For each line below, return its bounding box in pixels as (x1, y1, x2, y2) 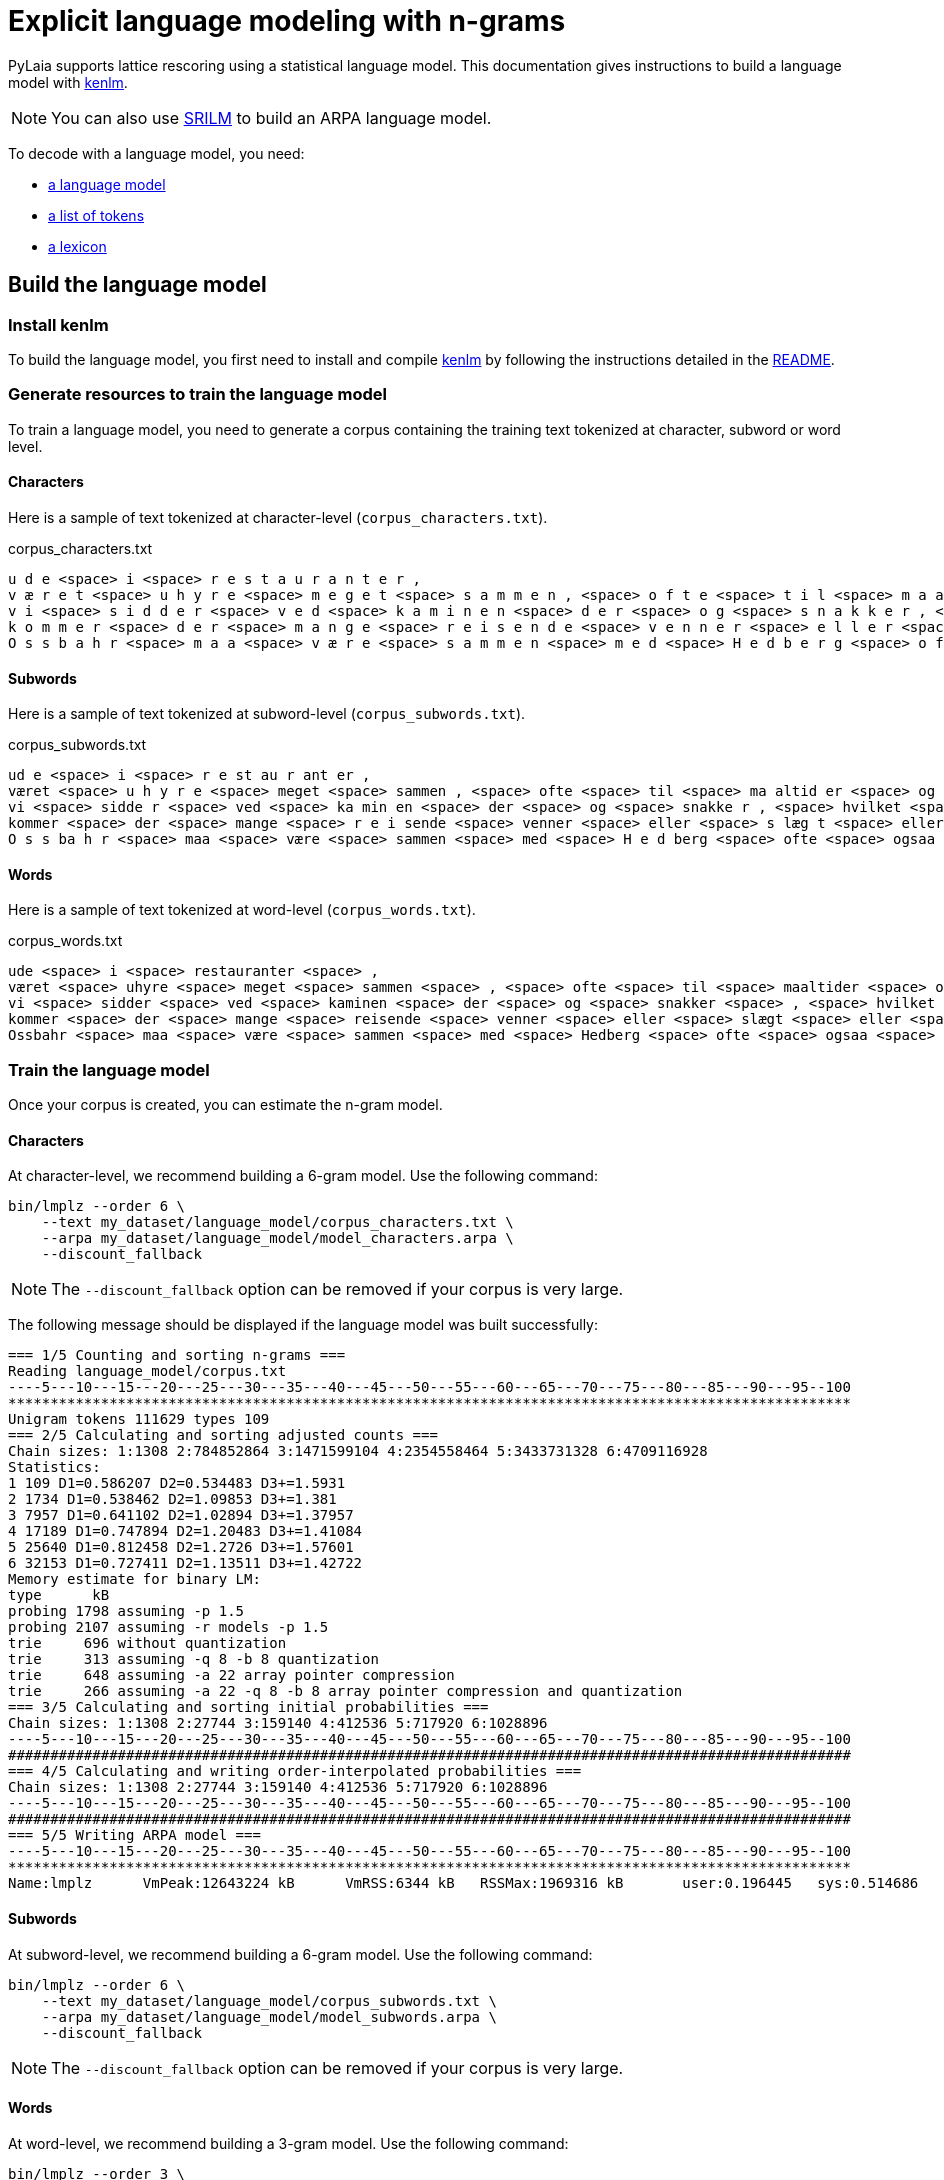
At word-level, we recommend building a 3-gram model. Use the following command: (8, 2134, 569, 2152)
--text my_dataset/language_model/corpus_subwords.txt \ (41, 1992, 497, 2009)
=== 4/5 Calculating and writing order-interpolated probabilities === (8, 1763, 582, 1780)
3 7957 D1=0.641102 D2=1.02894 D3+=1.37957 (8, 1507, 354, 1524)
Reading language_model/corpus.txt (8, 1363, 287, 1380)
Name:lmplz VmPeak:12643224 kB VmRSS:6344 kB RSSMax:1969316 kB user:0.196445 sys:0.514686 (8, 1875, 919, 1892)
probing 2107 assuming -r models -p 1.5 (8, 1619, 329, 1636)
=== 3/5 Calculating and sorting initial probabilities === (8, 1699, 489, 1716)
